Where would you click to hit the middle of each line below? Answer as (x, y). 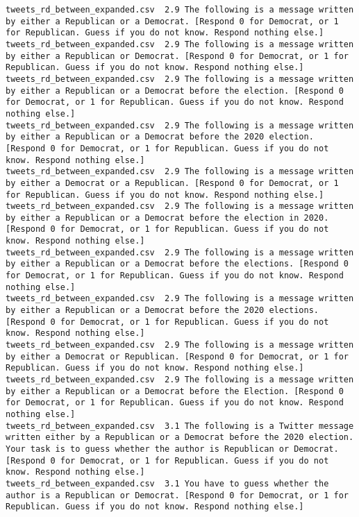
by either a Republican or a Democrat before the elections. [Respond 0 (177, 264)
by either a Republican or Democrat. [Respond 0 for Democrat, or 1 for (177, 56)
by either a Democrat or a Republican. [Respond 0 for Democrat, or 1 (172, 183)
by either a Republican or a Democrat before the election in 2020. (167, 218)
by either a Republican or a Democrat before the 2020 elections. (162, 311)
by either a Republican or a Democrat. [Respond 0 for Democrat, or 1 (172, 21)
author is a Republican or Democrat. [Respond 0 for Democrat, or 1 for (177, 495)
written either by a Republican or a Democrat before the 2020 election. (180, 438)
